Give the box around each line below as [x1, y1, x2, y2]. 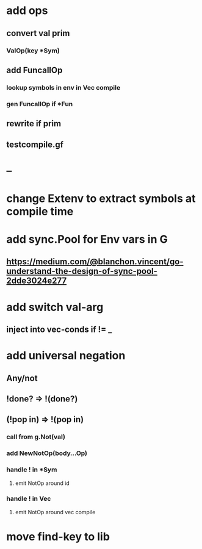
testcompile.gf [6, 139, 64, 149]
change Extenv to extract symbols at [6, 192, 197, 205]
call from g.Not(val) [6, 432, 66, 441]
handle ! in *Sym [6, 465, 57, 474]
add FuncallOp [6, 65, 63, 75]
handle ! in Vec [6, 495, 51, 503]
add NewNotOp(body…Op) [6, 449, 87, 457]
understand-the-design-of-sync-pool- [6, 266, 157, 276]
